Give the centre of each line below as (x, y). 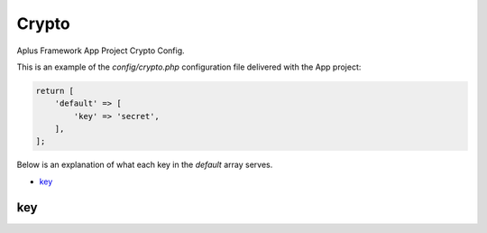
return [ (55, 91)
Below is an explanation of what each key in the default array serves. (145, 165)
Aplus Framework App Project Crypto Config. (101, 51)
